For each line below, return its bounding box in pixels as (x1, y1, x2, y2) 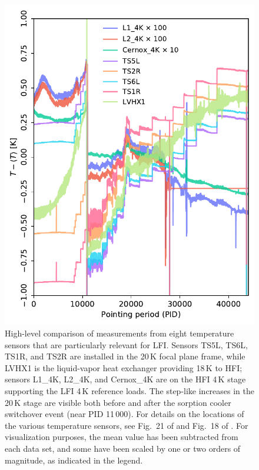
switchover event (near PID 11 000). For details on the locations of (5, 408, 244, 420)
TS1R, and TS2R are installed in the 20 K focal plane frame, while (5, 350, 245, 362)
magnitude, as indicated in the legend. (5, 454, 143, 466)
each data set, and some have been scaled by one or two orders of (5, 442, 241, 454)
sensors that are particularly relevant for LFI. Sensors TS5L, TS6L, (5, 338, 248, 351)
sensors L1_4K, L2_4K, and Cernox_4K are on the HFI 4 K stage (5, 373, 246, 385)
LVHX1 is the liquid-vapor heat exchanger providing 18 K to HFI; (5, 361, 243, 374)
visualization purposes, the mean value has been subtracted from (5, 431, 238, 443)
